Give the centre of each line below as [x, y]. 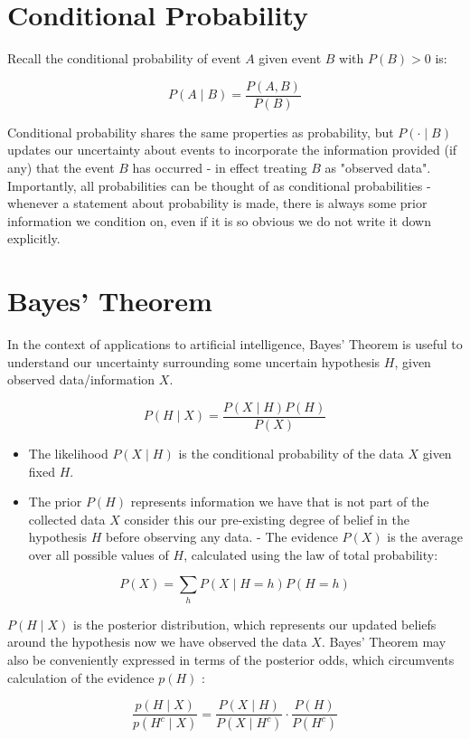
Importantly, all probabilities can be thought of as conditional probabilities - [219, 185]
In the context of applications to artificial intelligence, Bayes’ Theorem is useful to [235, 344]
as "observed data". [378, 167]
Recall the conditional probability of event [124, 58]
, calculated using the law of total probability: [311, 554]
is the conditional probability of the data [291, 453]
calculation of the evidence [81, 677]
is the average [425, 537]
